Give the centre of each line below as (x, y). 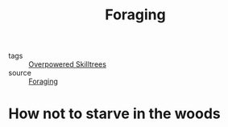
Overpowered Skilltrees (68, 64)
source (20, 73)
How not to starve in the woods (114, 114)
